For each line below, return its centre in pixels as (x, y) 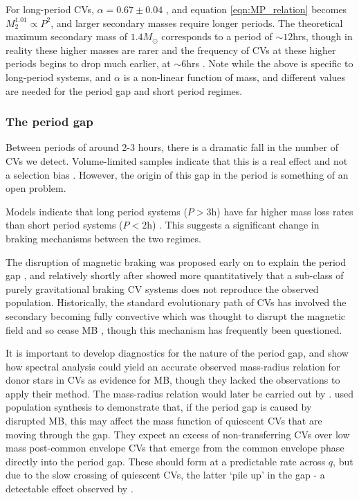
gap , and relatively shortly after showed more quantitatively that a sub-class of (175, 275)
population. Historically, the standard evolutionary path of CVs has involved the (176, 302)
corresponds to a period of (217, 36)
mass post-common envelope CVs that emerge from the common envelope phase (175, 448)
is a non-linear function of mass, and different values (234, 77)
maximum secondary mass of (67, 36)
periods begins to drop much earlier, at (88, 63)
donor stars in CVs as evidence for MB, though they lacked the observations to (173, 380)
